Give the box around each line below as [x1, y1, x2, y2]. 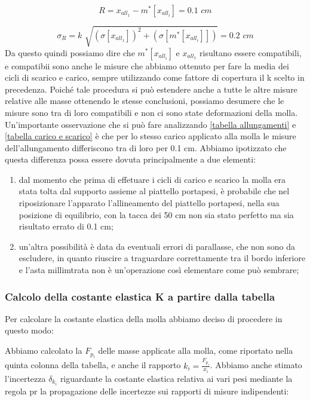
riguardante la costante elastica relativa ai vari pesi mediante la [60, 372, 293, 385]
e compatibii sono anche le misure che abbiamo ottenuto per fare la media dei [5, 59, 289, 72]
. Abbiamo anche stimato [210, 359, 302, 371]
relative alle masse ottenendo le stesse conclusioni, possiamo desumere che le [5, 94, 284, 107]
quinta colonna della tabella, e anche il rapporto [5, 359, 181, 371]
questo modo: [5, 324, 54, 336]
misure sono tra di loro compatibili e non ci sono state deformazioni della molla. [5, 106, 298, 118]
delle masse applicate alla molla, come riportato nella [98, 344, 293, 357]
